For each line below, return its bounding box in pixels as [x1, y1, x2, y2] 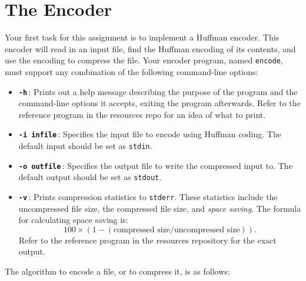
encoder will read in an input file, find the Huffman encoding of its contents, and [5, 42, 296, 55]
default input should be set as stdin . [18, 140, 152, 152]
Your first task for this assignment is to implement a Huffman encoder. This [5, 31, 280, 43]
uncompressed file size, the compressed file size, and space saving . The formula [18, 202, 301, 214]
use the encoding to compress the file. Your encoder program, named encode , [5, 54, 283, 66]
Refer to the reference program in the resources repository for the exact [18, 233, 277, 246]
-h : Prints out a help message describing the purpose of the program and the [18, 85, 298, 97]
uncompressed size [174, 225, 240, 234]
